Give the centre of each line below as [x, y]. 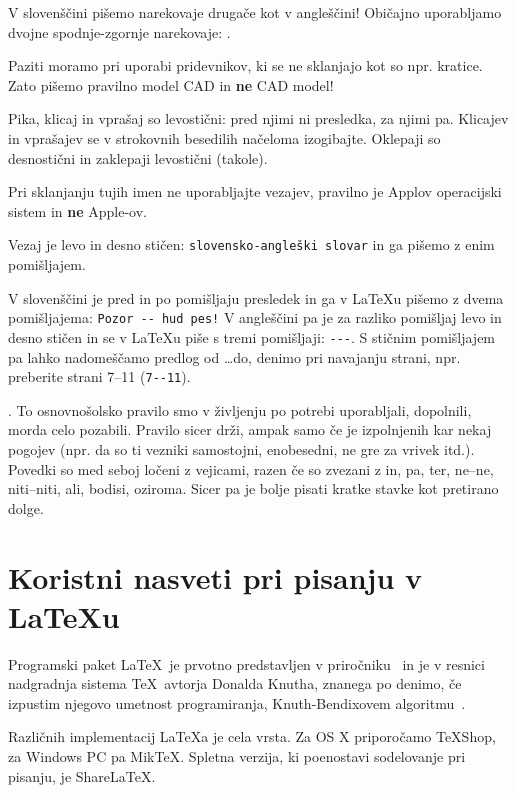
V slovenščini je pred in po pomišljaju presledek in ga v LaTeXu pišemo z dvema [256, 297]
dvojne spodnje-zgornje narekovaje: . [119, 31]
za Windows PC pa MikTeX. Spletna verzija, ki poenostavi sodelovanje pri [237, 756]
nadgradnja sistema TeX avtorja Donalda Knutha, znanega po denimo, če [235, 683]
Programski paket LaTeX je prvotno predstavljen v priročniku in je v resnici [246, 663]
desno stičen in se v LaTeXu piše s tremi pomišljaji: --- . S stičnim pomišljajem [252, 336]
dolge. [26, 507]
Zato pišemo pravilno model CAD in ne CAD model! [171, 84]
